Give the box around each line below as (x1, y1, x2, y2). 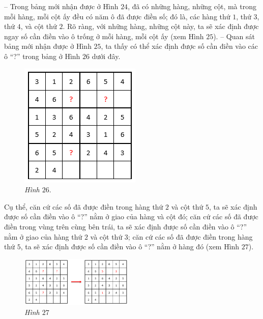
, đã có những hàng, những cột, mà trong (128, 1, 256, 11)
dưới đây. (92, 50, 121, 61)
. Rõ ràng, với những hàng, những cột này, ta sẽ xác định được (63, 21, 259, 32)
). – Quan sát (213, 31, 255, 41)
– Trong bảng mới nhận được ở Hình (4, 1, 119, 11)
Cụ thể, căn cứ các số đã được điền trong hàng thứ (4, 201, 163, 212)
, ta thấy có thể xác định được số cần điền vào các (101, 41, 258, 51)
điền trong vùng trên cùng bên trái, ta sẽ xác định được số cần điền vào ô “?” (4, 221, 247, 231)
